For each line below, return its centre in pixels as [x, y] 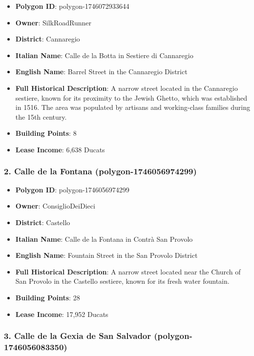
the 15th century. [41, 116]
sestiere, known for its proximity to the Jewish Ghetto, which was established [131, 97]
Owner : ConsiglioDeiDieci [55, 206]
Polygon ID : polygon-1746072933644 [72, 6]
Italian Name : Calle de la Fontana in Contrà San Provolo [104, 239]
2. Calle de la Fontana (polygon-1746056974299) [100, 171]
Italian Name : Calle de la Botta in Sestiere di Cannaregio [104, 55]
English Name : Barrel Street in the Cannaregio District [101, 72]
